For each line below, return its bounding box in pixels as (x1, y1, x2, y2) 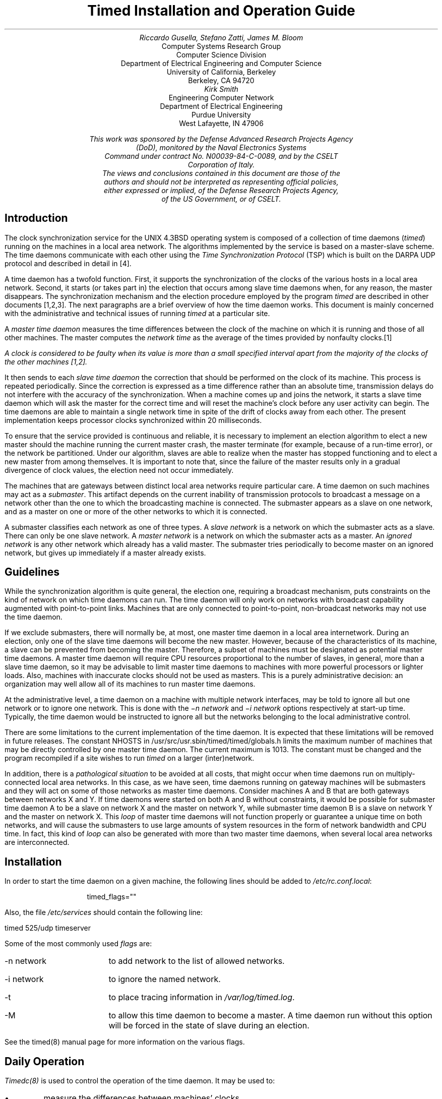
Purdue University (192, 110, 251, 119)
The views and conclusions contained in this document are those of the (102, 168, 341, 177)
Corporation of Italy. (187, 160, 255, 169)
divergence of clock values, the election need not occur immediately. (5, 465, 234, 474)
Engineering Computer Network (168, 93, 274, 102)
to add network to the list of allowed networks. (108, 956, 285, 966)
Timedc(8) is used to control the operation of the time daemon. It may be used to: (5, 1076, 275, 1085)
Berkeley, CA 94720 (188, 76, 255, 85)
